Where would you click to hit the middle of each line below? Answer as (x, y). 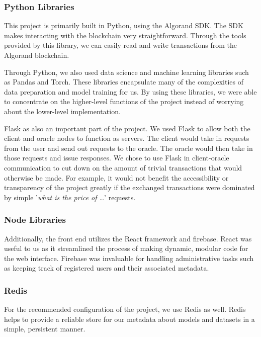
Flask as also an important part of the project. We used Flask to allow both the (127, 128)
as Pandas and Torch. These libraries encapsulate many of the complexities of (124, 82)
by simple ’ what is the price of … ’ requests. (70, 197)
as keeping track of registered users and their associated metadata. (107, 268)
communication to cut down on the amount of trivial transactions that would (123, 167)
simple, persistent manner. (45, 329)
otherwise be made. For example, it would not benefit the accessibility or (116, 177)
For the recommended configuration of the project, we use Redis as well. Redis (125, 309)
